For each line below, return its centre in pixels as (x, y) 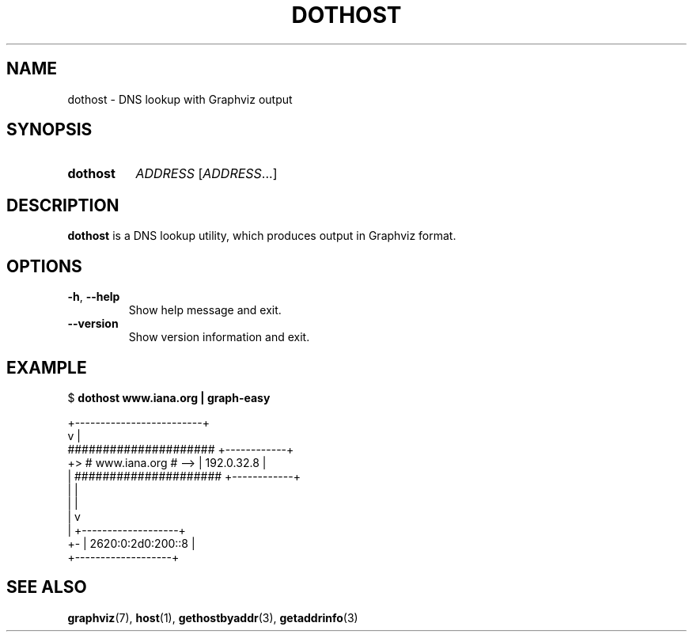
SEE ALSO (47, 587)
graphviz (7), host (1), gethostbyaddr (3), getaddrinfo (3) (213, 617)
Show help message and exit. (205, 310)
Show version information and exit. (219, 337)
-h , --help (94, 297)
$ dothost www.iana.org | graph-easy (169, 397)
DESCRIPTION (63, 205)
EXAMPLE (47, 367)
